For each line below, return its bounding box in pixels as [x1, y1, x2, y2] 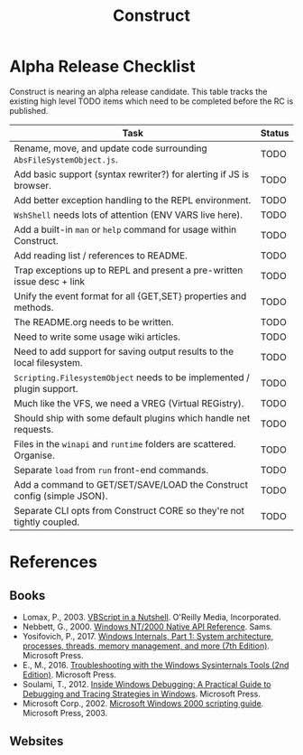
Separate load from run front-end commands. [14, 463, 209, 476]
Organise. [14, 449, 56, 461]
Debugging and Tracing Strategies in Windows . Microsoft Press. [22, 688, 262, 699]
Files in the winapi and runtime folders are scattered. [14, 437, 236, 450]
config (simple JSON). [14, 489, 108, 502]
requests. [14, 423, 54, 435]
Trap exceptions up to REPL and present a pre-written [14, 264, 243, 276]
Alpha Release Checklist [9, 56, 196, 77]
